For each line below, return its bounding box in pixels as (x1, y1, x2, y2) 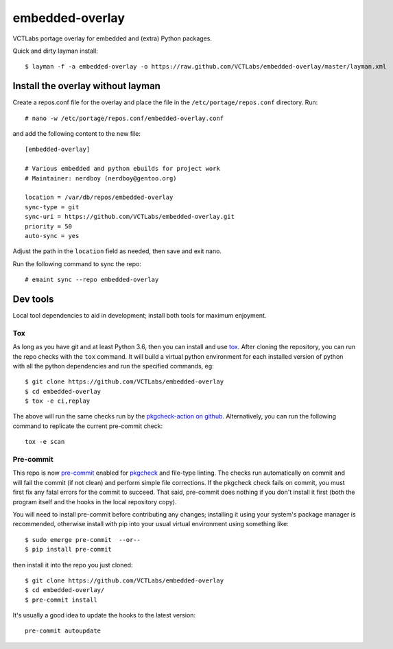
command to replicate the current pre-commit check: (12, 422, 163, 430)
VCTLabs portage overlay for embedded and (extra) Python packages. (12, 34, 213, 43)
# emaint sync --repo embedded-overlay (25, 276, 159, 284)
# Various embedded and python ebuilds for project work (25, 165, 221, 173)
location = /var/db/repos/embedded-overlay (25, 193, 174, 202)
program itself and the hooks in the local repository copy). (12, 497, 177, 506)
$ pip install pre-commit (25, 545, 112, 554)
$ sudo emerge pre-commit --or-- (25, 536, 141, 543)
